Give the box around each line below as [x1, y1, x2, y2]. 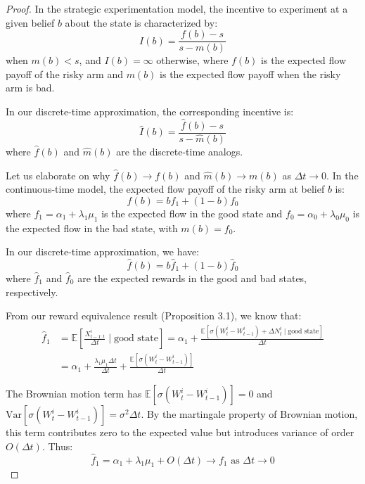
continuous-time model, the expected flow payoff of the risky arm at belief [6, 181, 325, 196]
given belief [6, 15, 55, 30]
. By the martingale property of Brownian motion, [141, 407, 358, 421]
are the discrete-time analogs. [116, 144, 243, 158]
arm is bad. [6, 80, 55, 95]
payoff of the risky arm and [6, 66, 123, 81]
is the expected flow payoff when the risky [160, 66, 341, 81]
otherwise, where [156, 53, 229, 68]
